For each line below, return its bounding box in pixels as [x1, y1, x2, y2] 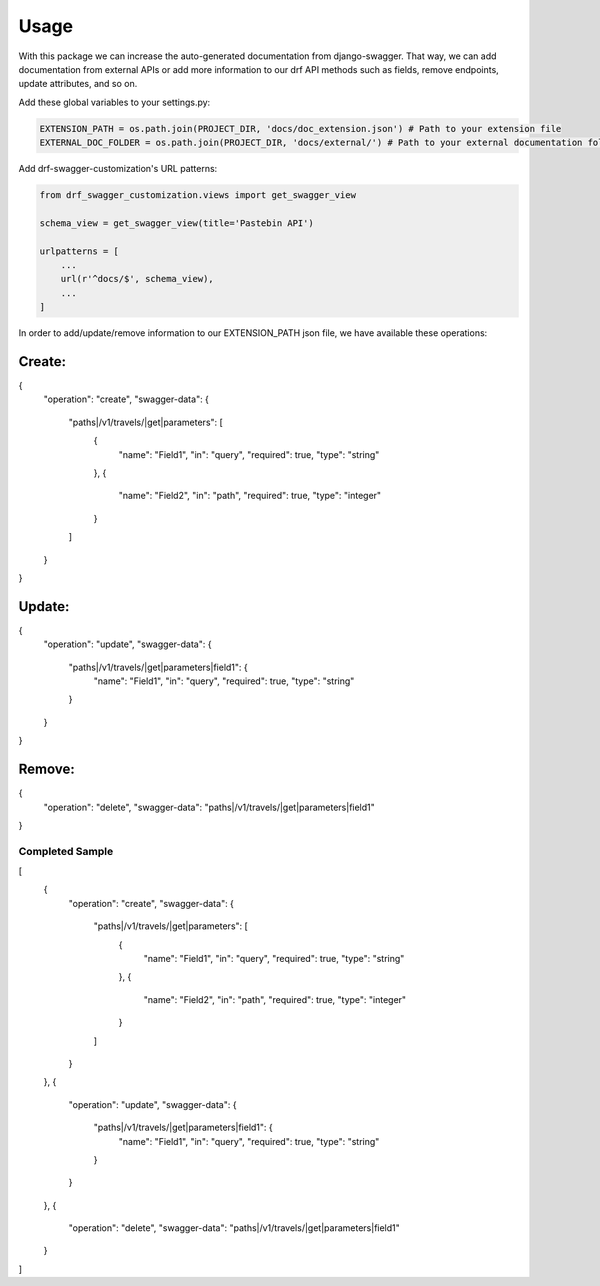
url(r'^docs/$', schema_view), [60, 273, 214, 285]
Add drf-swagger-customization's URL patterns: [18, 163, 218, 175]
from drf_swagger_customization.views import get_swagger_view [39, 190, 357, 201]
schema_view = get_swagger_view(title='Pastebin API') [39, 217, 314, 229]
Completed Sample [18, 844, 114, 858]
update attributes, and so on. [18, 78, 138, 90]
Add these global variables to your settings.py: [18, 96, 211, 108]
